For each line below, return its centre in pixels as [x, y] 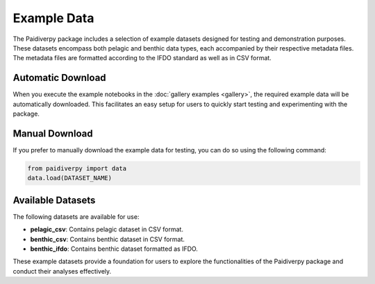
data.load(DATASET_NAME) [70, 178]
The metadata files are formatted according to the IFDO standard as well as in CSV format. [142, 58]
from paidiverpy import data [77, 168]
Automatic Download [60, 78]
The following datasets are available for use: [76, 216]
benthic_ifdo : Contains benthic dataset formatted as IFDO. [114, 249]
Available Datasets [54, 200]
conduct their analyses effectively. [62, 271]
